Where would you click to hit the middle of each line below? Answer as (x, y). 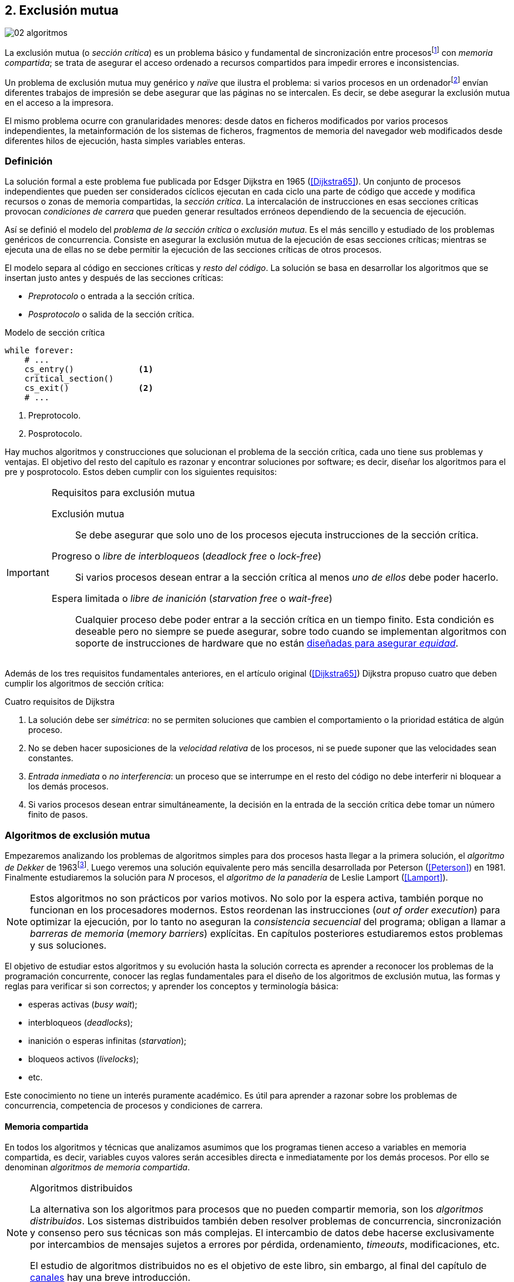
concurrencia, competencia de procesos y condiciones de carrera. (134, 1105)
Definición (29, 161)
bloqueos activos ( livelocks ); (84, 1059)
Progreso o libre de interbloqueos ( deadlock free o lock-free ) (187, 556)
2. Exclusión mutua (62, 10)
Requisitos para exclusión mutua (123, 493)
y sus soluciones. (68, 945)
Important (28, 573)
